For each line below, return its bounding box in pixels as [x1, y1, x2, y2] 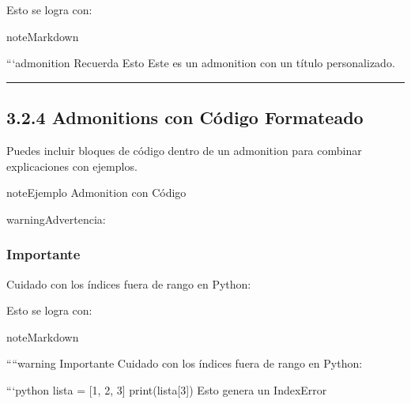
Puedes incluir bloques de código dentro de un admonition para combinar [6, 142, 362, 158]
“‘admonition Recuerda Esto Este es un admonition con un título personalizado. [6, 55, 395, 71]
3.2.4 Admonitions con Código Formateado [6, 105, 364, 130]
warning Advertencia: [6, 210, 106, 227]
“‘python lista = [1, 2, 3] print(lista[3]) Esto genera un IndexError [6, 381, 327, 398]
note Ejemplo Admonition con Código [6, 184, 187, 201]
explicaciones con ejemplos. [6, 157, 138, 174]
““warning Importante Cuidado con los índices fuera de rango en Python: [6, 355, 363, 372]
